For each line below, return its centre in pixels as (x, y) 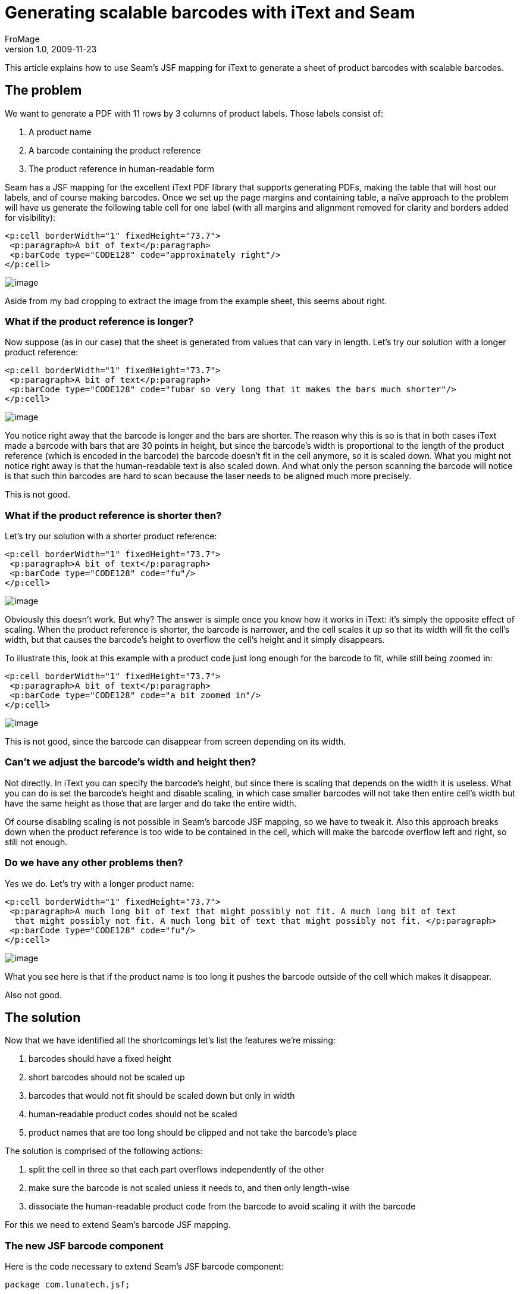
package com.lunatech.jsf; (68, 1285)
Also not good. (33, 995)
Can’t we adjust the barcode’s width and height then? (131, 762)
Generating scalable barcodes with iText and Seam (210, 12)
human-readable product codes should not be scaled (133, 1114)
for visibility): (30, 217)
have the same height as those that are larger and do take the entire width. (151, 803)
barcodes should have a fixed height (100, 1059)
